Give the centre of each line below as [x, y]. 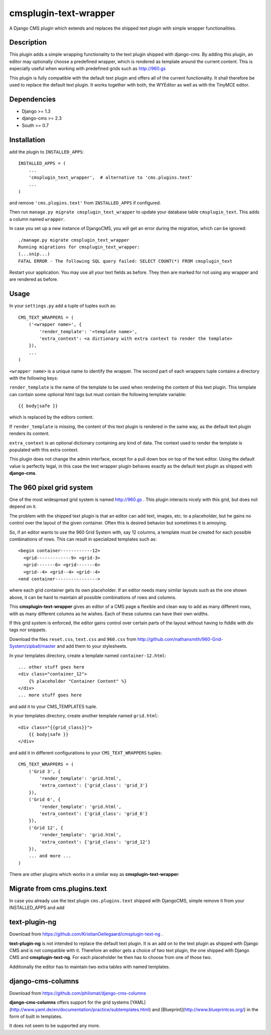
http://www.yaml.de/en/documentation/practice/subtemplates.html [80, 1009]
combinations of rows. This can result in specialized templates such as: [83, 539]
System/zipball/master [33, 646]
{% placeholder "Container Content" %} [78, 681]
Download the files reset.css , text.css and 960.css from [73, 639]
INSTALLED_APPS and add [37, 908]
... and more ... [50, 856]
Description [28, 43]
